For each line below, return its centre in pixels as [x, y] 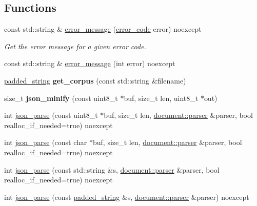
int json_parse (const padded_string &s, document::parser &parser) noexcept [127, 197]
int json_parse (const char [46, 142]
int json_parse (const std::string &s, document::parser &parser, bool [112, 169]
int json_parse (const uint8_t [51, 115]
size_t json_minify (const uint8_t [61, 98]
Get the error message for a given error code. [75, 46]
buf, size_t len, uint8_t [161, 98]
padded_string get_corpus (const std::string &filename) [95, 80]
